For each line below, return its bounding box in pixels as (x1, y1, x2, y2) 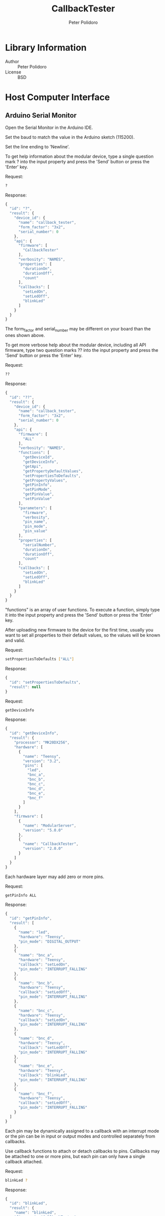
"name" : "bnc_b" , (18, 980, 55, 985)
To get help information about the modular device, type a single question (5, 153, 154, 159)
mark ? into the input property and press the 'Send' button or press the (5, 158, 150, 164)
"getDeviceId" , (23, 455, 55, 460)
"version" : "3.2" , (23, 759, 61, 764)
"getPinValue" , (23, 492, 55, 497)
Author (5, 58, 19, 64)
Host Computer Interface (5, 91, 110, 103)
